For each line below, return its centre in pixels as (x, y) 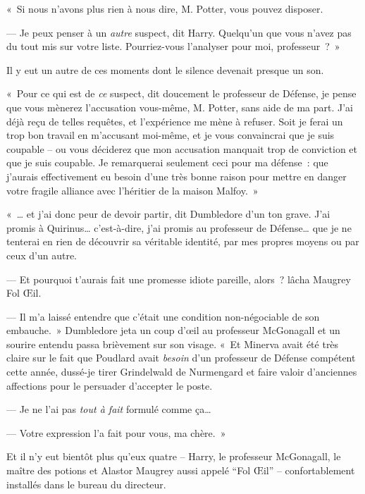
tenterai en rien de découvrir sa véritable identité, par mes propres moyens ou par (183, 241)
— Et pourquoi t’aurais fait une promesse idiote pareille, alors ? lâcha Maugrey (179, 279)
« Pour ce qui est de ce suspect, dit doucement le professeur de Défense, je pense (181, 93)
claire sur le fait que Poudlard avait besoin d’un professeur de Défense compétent (181, 358)
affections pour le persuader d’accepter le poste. (110, 385)
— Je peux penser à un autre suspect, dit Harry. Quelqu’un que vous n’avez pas (179, 32)
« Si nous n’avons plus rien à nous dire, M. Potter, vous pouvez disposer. (165, 8)
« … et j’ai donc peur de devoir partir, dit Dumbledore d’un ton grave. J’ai (168, 214)
